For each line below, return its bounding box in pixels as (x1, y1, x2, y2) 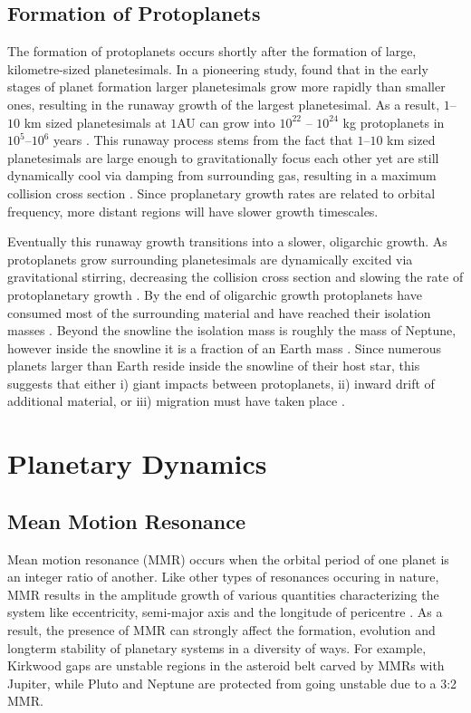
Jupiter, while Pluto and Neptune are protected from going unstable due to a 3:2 (7, 673, 457, 692)
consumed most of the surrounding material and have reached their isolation (7, 303, 431, 322)
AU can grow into (177, 112, 275, 131)
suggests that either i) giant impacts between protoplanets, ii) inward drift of (7, 373, 435, 392)
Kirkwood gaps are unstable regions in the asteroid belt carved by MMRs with (7, 656, 445, 675)
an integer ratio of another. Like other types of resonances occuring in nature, (7, 567, 439, 586)
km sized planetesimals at (24, 112, 167, 131)
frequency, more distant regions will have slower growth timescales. (7, 201, 379, 220)
